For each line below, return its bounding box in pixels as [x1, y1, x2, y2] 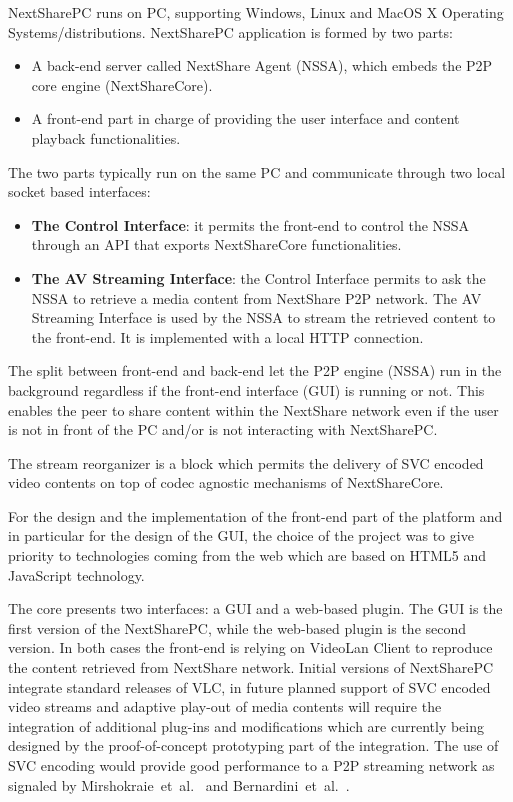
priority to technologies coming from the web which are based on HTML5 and [8, 545, 487, 566]
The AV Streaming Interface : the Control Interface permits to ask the [31, 267, 486, 288]
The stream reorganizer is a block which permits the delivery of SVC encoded [8, 452, 484, 473]
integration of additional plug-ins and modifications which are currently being [8, 715, 484, 736]
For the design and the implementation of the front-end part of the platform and [8, 505, 503, 526]
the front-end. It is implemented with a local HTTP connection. [31, 326, 424, 347]
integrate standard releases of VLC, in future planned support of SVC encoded [8, 676, 491, 697]
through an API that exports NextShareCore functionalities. [31, 234, 402, 255]
